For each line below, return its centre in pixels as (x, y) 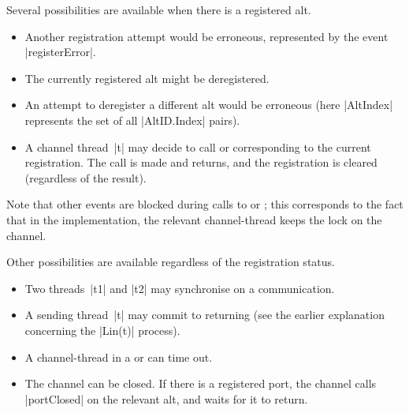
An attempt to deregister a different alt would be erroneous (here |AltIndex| (209, 105)
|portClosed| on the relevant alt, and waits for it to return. (166, 398)
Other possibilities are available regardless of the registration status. (171, 262)
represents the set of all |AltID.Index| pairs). (132, 120)
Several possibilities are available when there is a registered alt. (159, 9)
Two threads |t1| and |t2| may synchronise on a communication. (180, 288)
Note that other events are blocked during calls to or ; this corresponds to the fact (205, 204)
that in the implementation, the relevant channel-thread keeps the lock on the (194, 219)
